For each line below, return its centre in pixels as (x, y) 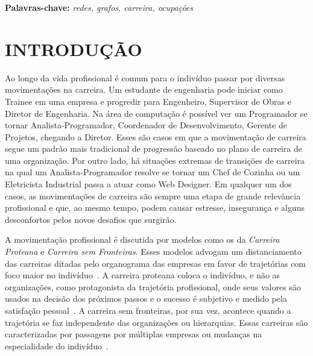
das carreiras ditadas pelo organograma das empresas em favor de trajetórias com (156, 263)
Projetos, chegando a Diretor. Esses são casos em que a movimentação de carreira (156, 136)
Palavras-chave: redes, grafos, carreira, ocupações (99, 7)
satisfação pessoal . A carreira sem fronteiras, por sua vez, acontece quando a (148, 310)
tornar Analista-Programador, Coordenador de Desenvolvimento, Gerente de (146, 125)
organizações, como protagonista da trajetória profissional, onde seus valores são (153, 286)
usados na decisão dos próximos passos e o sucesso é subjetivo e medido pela (146, 298)
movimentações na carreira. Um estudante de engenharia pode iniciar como (144, 89)
